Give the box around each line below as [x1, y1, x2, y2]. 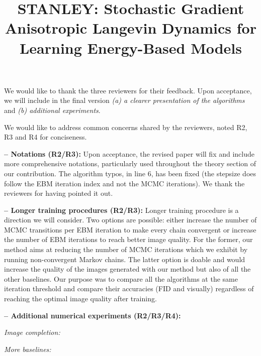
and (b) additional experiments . [4, 104, 101, 115]
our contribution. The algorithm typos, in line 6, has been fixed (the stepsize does [4, 168, 256, 178]
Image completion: [4, 327, 60, 337]
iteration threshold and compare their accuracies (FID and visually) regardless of [4, 283, 254, 294]
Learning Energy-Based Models [19, 37, 242, 58]
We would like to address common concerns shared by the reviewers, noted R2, [4, 122, 247, 132]
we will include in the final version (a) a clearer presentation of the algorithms [4, 95, 245, 105]
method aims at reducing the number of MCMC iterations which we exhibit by [4, 244, 248, 255]
